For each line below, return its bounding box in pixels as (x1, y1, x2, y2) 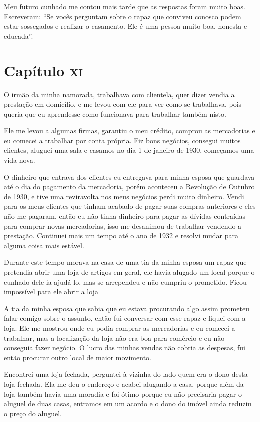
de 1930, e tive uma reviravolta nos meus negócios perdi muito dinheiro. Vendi (4, 191, 244, 201)
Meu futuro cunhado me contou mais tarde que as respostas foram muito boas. (4, 1, 245, 11)
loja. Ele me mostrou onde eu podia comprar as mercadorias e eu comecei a (4, 322, 235, 333)
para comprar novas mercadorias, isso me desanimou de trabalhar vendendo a (4, 220, 242, 231)
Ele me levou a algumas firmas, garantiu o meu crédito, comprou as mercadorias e (4, 125, 255, 136)
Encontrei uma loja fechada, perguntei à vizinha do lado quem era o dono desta (4, 369, 248, 379)
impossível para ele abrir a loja (4, 286, 98, 297)
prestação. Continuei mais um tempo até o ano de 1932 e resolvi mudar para (4, 230, 238, 241)
